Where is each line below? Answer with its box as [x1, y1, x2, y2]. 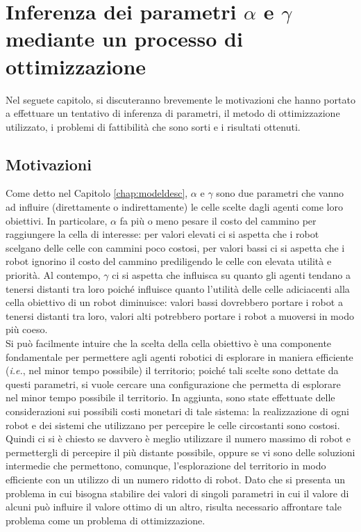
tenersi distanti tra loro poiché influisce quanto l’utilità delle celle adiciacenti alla [6, 281, 350, 296]
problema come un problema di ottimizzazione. [6, 513, 205, 527]
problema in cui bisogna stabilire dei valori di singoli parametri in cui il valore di [6, 485, 349, 500]
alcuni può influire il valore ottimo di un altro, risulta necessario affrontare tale [6, 499, 342, 514]
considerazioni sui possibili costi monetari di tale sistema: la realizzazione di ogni [6, 403, 349, 418]
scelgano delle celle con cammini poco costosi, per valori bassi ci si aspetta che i [6, 240, 345, 255]
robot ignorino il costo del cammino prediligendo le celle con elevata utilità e [6, 254, 332, 268]
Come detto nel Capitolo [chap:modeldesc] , [6, 186, 188, 200]
